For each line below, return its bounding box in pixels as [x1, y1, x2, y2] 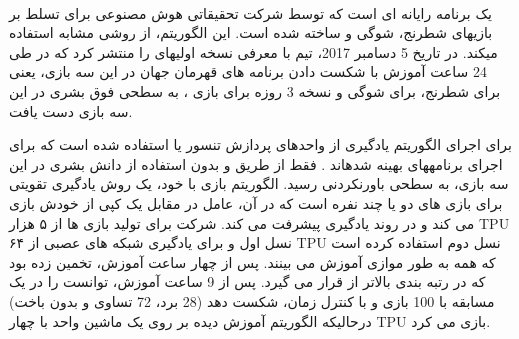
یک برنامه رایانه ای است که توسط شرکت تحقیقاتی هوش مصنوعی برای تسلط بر [9, 2, 492, 23]
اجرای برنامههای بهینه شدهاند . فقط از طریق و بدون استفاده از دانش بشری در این [9, 153, 503, 174]
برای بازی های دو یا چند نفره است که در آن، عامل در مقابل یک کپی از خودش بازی [9, 192, 503, 213]
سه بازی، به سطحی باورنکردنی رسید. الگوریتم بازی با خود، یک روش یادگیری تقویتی [9, 173, 509, 194]
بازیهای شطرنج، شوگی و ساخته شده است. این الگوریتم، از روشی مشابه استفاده [9, 22, 493, 43]
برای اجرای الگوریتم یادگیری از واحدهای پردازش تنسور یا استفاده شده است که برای [9, 134, 512, 155]
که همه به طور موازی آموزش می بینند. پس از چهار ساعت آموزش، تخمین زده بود [9, 251, 496, 272]
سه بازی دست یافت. [9, 100, 133, 121]
